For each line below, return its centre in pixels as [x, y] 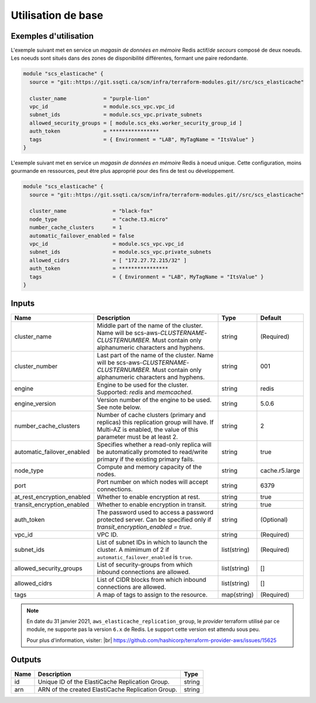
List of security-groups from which [145, 564]
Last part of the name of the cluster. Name [155, 355]
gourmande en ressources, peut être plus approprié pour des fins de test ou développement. [123, 171]
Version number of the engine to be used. [154, 400]
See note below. [119, 407]
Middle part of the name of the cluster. [150, 325]
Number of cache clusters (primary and [151, 415]
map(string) [238, 595]
